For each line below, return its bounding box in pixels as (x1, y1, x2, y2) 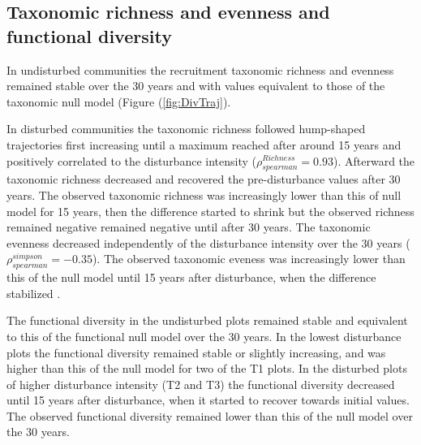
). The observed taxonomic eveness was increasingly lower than (92, 250, 406, 267)
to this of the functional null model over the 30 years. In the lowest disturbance (6, 327, 402, 344)
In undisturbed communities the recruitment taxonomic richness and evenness (6, 61, 394, 78)
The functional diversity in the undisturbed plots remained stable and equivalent (6, 312, 408, 329)
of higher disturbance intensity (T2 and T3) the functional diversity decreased (6, 375, 395, 392)
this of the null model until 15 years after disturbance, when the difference (6, 269, 376, 286)
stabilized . (6, 284, 61, 301)
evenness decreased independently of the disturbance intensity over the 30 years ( (6, 234, 410, 251)
